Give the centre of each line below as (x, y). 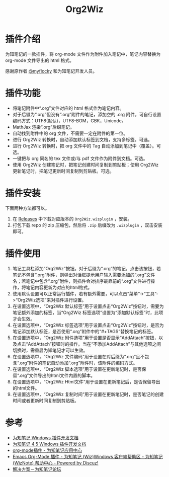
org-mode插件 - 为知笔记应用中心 (47, 450)
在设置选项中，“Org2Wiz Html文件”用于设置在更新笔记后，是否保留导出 (86, 381)
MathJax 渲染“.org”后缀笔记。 (43, 127)
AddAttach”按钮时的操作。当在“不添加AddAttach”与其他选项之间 (94, 344)
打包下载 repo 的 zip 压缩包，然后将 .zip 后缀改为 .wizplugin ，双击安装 (87, 225)
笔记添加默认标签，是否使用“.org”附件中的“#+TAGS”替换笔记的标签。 (84, 331)
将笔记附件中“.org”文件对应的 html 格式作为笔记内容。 (68, 108)
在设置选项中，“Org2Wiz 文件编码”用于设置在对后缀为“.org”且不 (78, 356)
